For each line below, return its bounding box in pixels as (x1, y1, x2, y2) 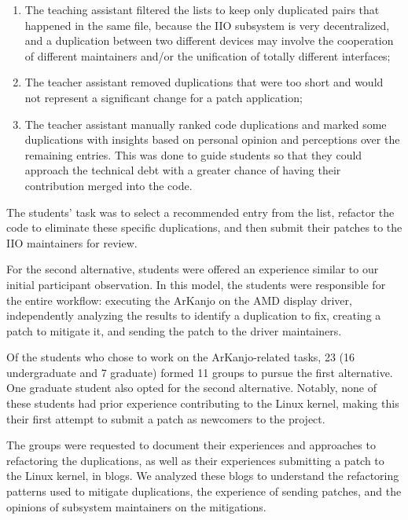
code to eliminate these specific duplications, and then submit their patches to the (6, 219, 402, 236)
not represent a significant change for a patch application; (24, 89, 303, 105)
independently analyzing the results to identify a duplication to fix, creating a (6, 307, 381, 324)
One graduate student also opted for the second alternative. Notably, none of (6, 379, 377, 396)
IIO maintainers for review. (6, 234, 138, 251)
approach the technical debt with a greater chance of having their (24, 162, 341, 178)
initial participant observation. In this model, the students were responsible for (6, 276, 386, 292)
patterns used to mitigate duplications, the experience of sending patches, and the (6, 483, 402, 500)
